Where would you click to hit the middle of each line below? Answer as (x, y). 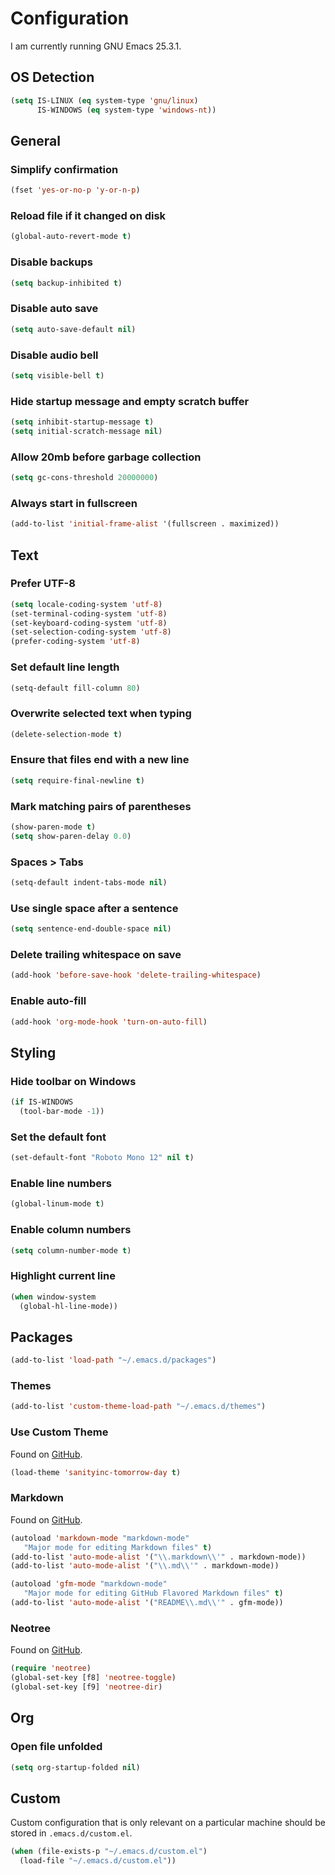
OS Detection (52, 77)
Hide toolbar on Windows (73, 1081)
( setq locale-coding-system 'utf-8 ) (86, 604)
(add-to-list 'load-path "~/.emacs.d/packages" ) (113, 1360)
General (36, 140)
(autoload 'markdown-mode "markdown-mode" (100, 1538)
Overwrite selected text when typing (101, 714)
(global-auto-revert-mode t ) (71, 237)
